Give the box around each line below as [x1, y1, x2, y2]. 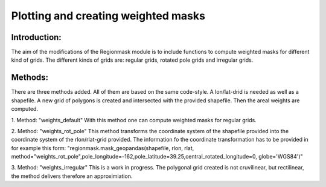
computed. [11, 105, 39, 113]
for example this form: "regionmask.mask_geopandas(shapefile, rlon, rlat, [11, 144, 194, 151]
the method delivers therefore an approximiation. [11, 172, 133, 180]
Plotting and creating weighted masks [11, 9, 205, 22]
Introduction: [11, 32, 62, 42]
